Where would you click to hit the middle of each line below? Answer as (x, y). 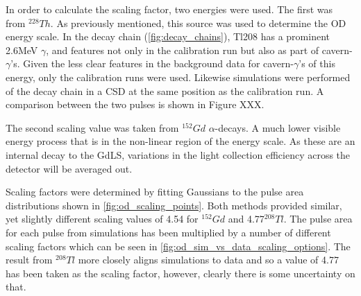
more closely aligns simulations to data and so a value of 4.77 (208, 260)
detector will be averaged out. (69, 168)
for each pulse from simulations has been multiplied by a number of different (168, 232)
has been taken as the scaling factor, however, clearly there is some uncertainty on (180, 273)
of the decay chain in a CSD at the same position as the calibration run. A (165, 90)
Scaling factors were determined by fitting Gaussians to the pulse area (155, 192)
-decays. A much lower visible (278, 127)
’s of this (317, 63)
